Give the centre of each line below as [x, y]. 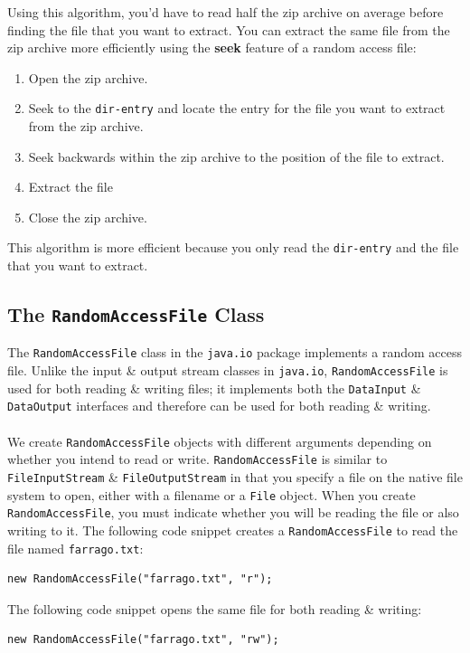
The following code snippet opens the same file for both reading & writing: [215, 608]
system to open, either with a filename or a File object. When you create [211, 494]
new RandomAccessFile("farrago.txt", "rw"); [143, 640]
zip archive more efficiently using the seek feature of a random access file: [212, 47]
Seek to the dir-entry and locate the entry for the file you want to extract [237, 108]
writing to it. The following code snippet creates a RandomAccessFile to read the [233, 530]
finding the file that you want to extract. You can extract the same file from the [229, 29]
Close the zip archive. [88, 217]
